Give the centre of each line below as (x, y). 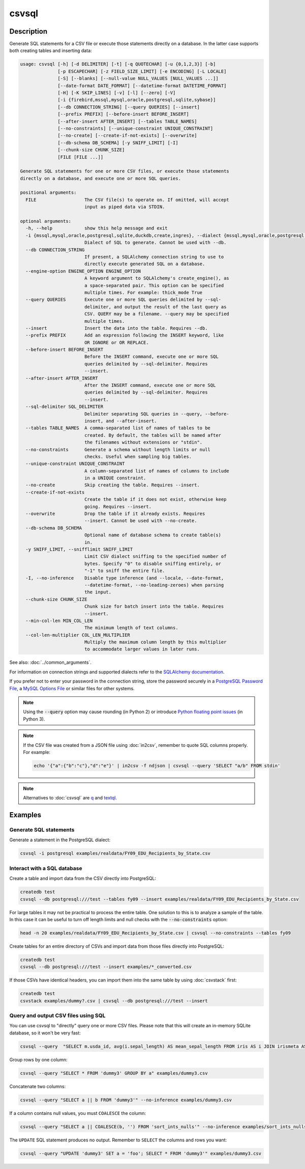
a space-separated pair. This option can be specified (154, 285)
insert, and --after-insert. (120, 421)
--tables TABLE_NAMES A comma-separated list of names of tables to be (118, 428)
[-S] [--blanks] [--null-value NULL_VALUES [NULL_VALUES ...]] (138, 79)
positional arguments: (48, 193)
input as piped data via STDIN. (125, 207)
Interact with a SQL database (46, 868)
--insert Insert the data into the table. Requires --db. (117, 328)
